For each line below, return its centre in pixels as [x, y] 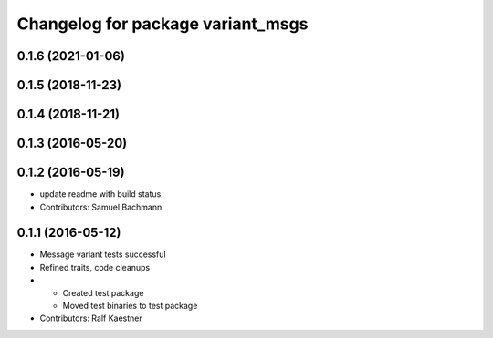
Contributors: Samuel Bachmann [101, 207]
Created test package [103, 292]
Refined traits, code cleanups [95, 267]
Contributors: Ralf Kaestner [91, 318]
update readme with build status [100, 194]
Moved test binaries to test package [130, 305]
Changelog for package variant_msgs [163, 24]
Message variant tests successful [103, 254]
